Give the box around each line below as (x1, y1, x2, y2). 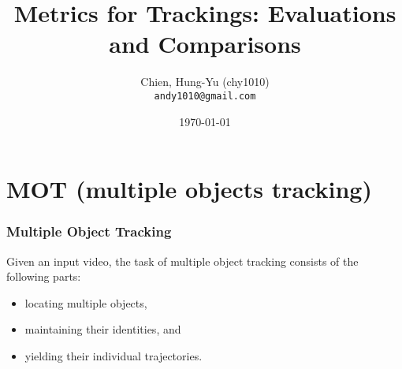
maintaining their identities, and (24, 321, 181, 337)
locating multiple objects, (24, 294, 147, 311)
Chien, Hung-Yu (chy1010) (140, 73, 270, 90)
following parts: (6, 268, 81, 285)
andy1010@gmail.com (154, 90, 256, 102)
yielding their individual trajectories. (24, 347, 203, 363)
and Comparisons (109, 28, 301, 60)
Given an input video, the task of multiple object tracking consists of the (6, 252, 359, 269)
